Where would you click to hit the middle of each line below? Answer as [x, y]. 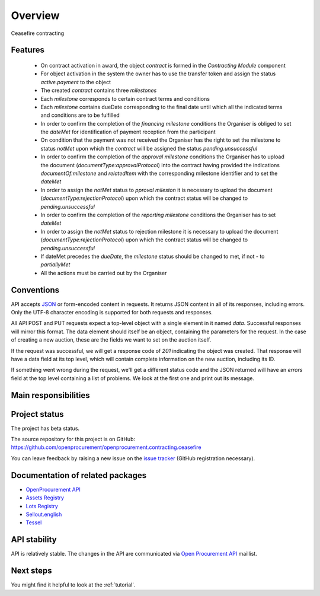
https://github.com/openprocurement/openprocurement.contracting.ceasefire [106, 447]
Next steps [31, 571]
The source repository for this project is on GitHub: [73, 439]
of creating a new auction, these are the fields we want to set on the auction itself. [111, 340]
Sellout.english [44, 514]
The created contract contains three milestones [99, 90]
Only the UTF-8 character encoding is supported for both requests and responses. [112, 313]
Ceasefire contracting [38, 33]
